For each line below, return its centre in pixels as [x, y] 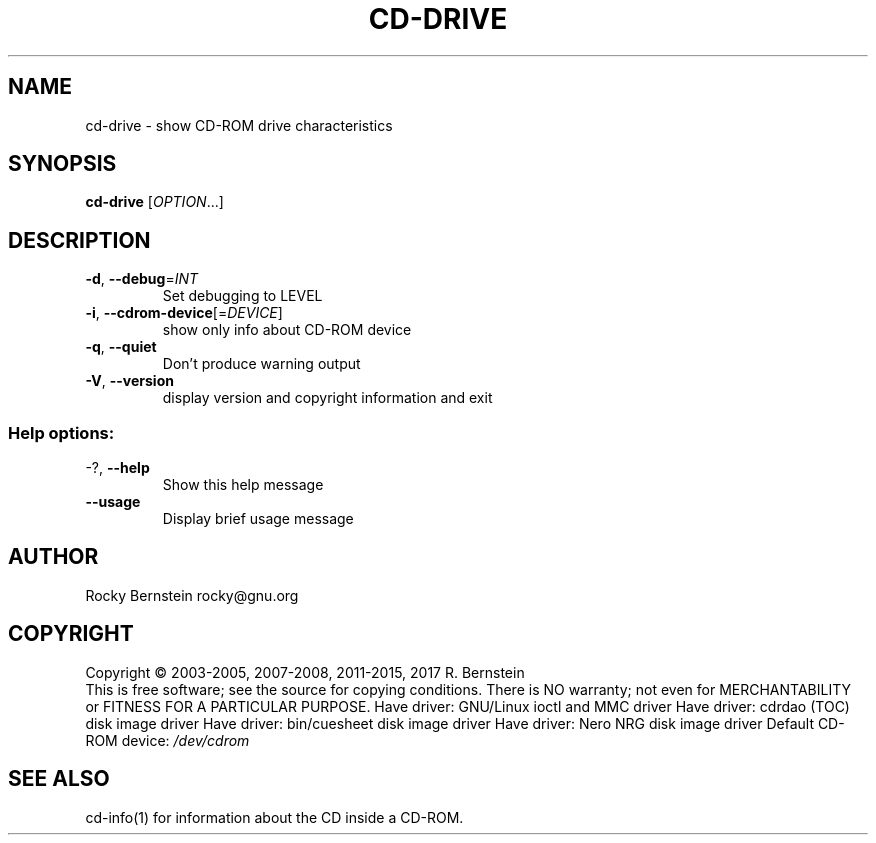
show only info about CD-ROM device [287, 330]
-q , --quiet [121, 347]
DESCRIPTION [79, 240]
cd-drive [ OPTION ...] [154, 202]
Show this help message [243, 485]
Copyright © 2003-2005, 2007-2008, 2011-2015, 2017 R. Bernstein [305, 672]
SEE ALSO [59, 779]
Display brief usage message [258, 519]
